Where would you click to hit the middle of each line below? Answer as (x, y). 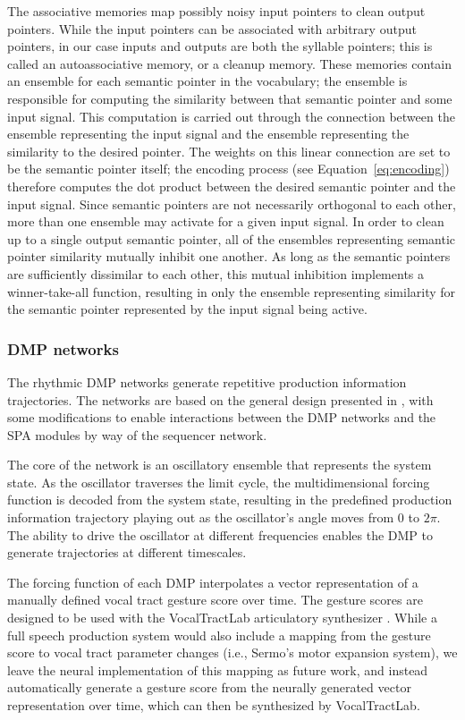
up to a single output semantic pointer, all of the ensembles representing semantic (232, 238)
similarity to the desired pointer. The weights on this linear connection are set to (229, 151)
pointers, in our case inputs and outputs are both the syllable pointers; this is (220, 46)
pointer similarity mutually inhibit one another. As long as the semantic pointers (229, 256)
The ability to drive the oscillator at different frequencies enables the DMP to (220, 534)
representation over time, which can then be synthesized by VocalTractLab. (214, 705)
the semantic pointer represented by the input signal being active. (187, 309)
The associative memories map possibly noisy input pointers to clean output (216, 11)
